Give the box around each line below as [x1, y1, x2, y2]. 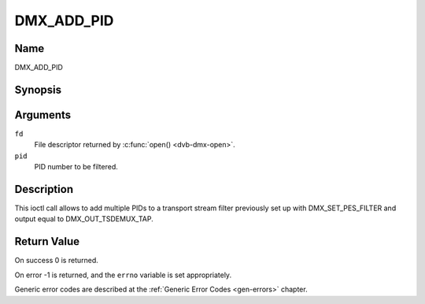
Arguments [14, 108, 72, 121]
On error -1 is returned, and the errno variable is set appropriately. [14, 270, 232, 280]
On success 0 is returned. [14, 256, 98, 265]
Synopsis [14, 83, 62, 96]
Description [14, 182, 74, 196]
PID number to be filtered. [34, 162, 118, 172]
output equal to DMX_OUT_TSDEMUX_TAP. [14, 214, 153, 224]
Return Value [14, 235, 80, 248]
